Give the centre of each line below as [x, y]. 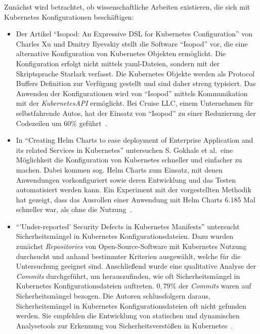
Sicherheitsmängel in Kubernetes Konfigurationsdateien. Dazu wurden [124, 236]
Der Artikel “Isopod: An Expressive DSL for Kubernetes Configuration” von [134, 34]
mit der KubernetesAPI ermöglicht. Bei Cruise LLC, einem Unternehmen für [135, 103]
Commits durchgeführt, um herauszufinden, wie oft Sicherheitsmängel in [128, 276]
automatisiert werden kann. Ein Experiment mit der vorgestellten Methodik [134, 190]
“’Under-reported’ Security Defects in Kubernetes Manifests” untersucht [128, 226]
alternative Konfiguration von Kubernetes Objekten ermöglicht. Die [121, 53]
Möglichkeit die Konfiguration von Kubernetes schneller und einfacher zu [129, 160]
